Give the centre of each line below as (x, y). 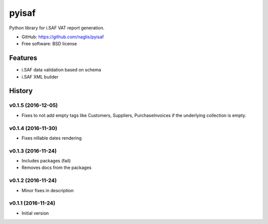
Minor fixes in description (48, 190)
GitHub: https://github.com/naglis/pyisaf (63, 37)
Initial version (35, 213)
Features (23, 58)
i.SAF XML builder (40, 76)
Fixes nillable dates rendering (52, 138)
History (21, 91)
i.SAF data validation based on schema (61, 70)
